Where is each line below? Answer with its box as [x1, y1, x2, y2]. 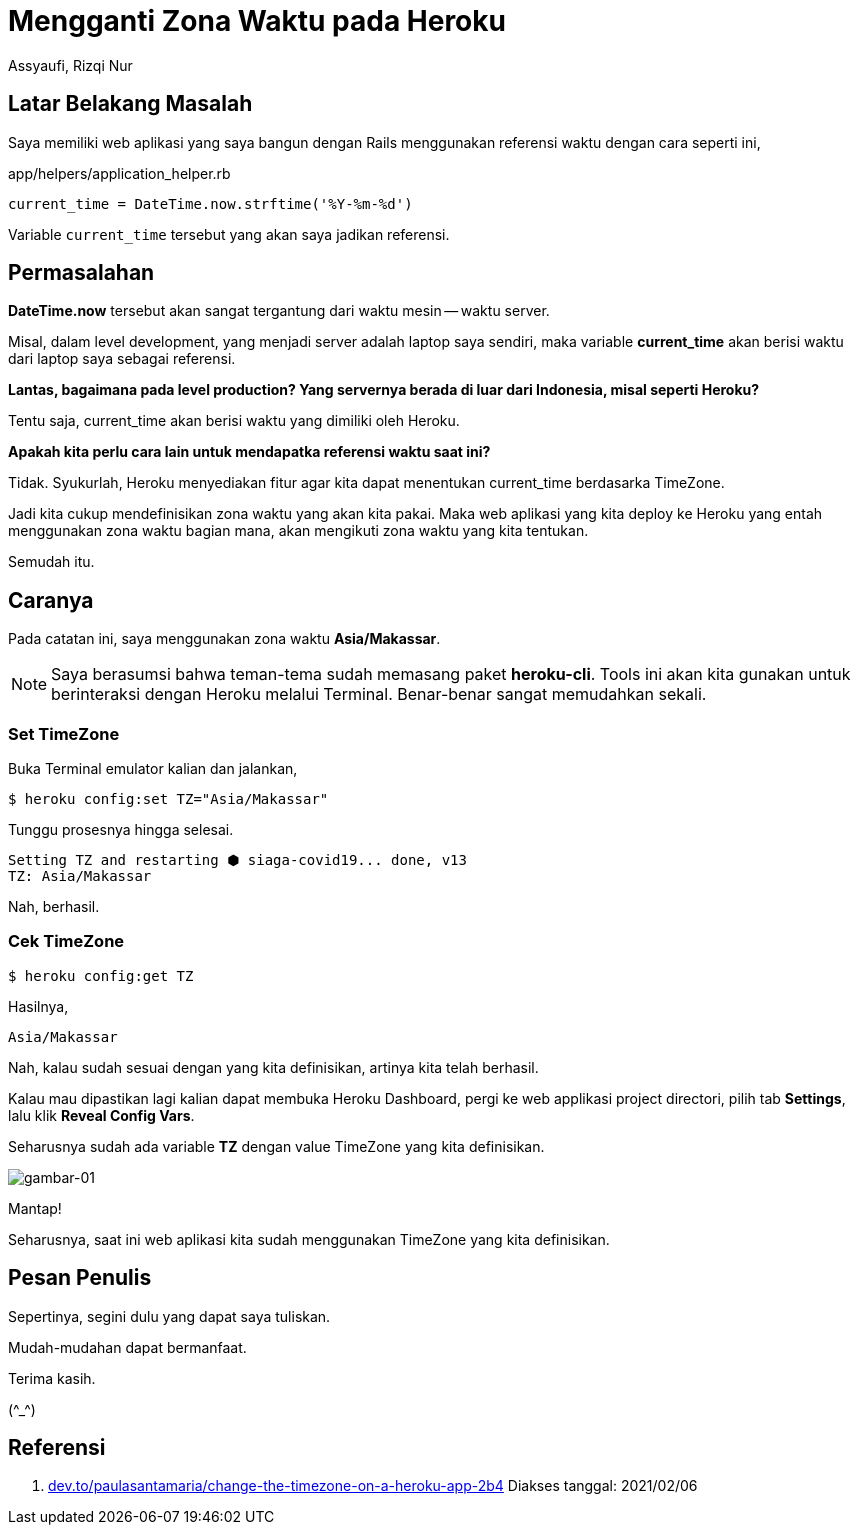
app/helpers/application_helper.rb [8, 164, 231, 182]
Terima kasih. [8, 1369, 96, 1387]
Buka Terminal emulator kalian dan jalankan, [8, 760, 298, 778]
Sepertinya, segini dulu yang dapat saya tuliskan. [8, 1307, 331, 1325]
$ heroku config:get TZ [8, 967, 194, 984]
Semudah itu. [8, 553, 95, 571]
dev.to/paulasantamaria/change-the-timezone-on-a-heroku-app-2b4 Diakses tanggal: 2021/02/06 [48, 1477, 698, 1495]
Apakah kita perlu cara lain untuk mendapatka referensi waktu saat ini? [8, 443, 491, 461]
